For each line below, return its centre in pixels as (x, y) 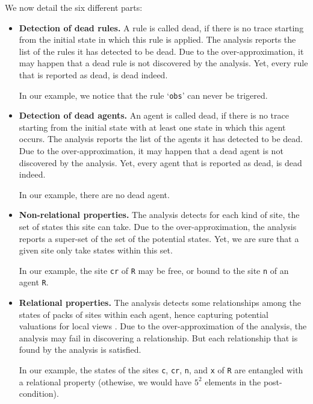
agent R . (34, 282)
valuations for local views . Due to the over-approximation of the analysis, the (163, 326)
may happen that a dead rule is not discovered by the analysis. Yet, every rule (163, 63)
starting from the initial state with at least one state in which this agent (152, 127)
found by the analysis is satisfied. (80, 350)
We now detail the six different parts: (74, 7)
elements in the (233, 381)
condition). (39, 393)
